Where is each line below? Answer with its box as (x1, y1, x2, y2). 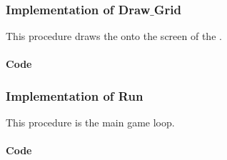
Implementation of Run (6, 86, 143, 104)
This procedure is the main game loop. (6, 115, 175, 130)
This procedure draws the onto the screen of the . (6, 29, 222, 44)
